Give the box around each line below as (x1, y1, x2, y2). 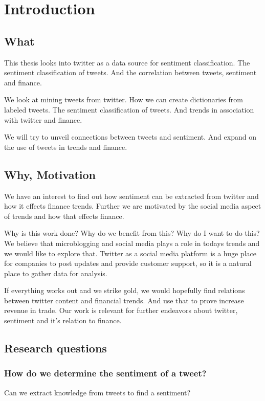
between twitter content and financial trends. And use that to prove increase (4, 295, 244, 305)
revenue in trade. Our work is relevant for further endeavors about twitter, (4, 305, 238, 316)
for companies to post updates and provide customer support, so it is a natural (4, 258, 252, 269)
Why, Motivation (4, 166, 96, 182)
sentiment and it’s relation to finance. (4, 315, 122, 326)
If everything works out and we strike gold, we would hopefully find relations (4, 285, 245, 296)
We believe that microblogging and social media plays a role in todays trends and (4, 237, 260, 248)
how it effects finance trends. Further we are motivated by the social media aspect (4, 201, 261, 211)
